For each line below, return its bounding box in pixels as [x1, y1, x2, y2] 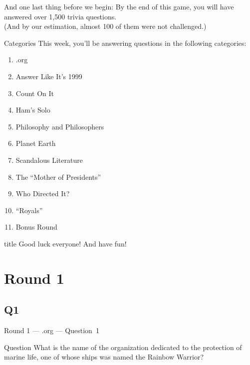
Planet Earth [15, 138, 56, 148]
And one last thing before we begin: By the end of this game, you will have [4, 1, 234, 11]
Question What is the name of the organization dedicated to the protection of [4, 342, 242, 352]
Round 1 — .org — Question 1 [4, 325, 99, 336]
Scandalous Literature [15, 154, 83, 165]
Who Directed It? [15, 188, 70, 199]
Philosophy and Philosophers [15, 121, 104, 131]
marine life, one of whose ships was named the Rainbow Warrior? [4, 352, 204, 362]
